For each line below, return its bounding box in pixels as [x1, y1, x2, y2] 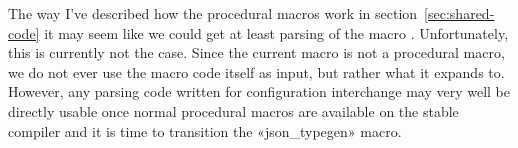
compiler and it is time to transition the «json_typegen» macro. [8, 120, 402, 141]
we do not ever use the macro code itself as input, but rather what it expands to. [8, 61, 505, 82]
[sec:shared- [424, 3, 495, 23]
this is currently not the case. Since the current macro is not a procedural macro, [8, 42, 505, 63]
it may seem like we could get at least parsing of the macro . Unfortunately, [44, 22, 509, 43]
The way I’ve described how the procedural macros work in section [8, 3, 418, 23]
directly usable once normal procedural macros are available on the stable [8, 100, 459, 121]
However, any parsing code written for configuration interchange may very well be [8, 81, 511, 102]
